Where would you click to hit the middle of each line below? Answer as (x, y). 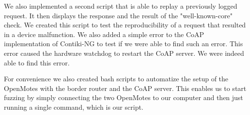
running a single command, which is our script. (74, 107)
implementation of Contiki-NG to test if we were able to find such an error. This (124, 44)
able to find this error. (37, 62)
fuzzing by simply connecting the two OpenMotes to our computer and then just (124, 97)
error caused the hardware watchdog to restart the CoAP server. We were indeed (124, 53)
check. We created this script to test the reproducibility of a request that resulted (125, 25)
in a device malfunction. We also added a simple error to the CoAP (104, 34)
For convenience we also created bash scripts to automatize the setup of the (116, 79)
